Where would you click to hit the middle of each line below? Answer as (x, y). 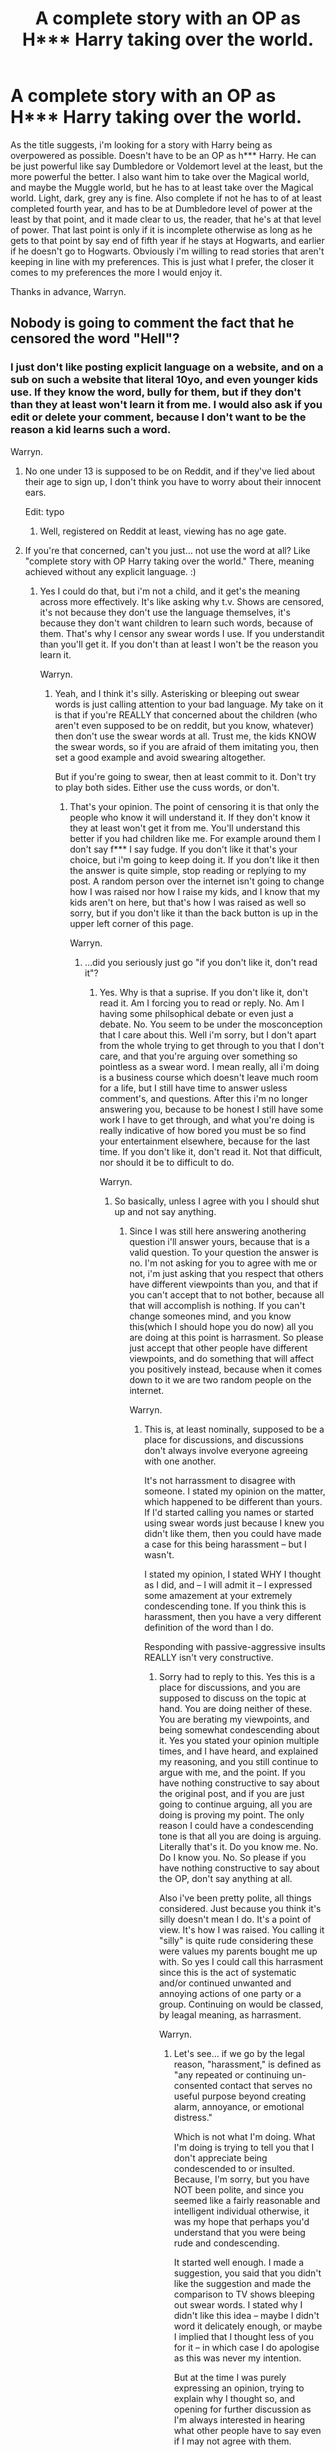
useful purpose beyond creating (240, 2096)
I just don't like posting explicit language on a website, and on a (167, 367)
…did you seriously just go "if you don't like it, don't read (201, 962)
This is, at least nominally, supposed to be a (234, 1429)
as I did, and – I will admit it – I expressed (228, 1584)
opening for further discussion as (242, 2409)
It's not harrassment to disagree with (220, 1480)
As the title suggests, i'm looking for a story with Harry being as (141, 144)
